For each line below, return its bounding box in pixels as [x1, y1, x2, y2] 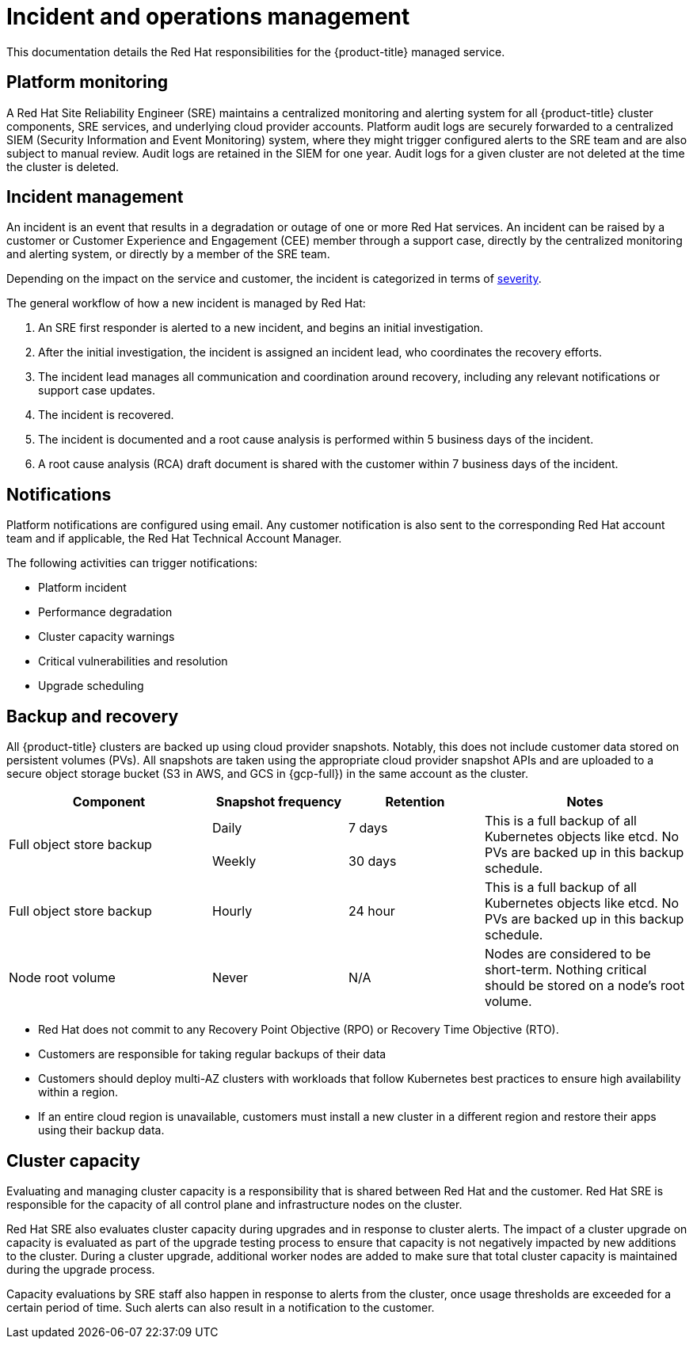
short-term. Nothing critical [485, 962, 647, 978]
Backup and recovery [6, 706, 179, 726]
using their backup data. [38, 1123, 165, 1137]
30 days [348, 853, 397, 870]
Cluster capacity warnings [38, 630, 175, 644]
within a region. [38, 1085, 118, 1099]
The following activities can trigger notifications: [6, 556, 258, 570]
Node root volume [9, 970, 116, 986]
